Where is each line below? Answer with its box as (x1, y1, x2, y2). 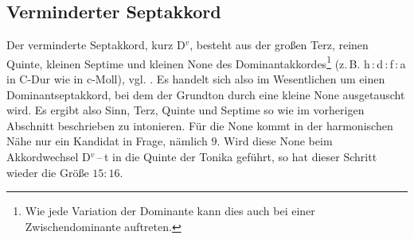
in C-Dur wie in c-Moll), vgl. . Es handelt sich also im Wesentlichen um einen (6, 71, 385, 87)
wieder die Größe (6, 164, 89, 180)
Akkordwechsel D (6, 148, 91, 165)
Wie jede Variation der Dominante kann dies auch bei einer (25, 202, 315, 219)
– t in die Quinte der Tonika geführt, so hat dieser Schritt (96, 148, 377, 165)
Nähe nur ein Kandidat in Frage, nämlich (6, 133, 208, 149)
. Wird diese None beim (217, 133, 333, 149)
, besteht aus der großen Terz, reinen (189, 37, 369, 53)
